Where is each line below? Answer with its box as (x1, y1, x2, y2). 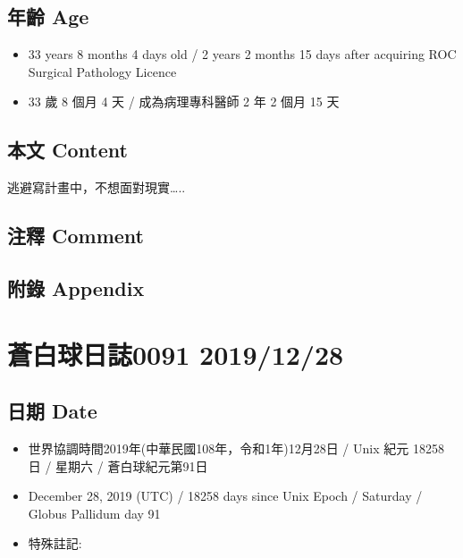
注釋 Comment (7, 222, 145, 249)
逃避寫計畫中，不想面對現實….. (7, 178, 186, 197)
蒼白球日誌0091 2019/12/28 (7, 335, 344, 372)
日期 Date (7, 397, 97, 425)
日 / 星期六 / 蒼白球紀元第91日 (28, 456, 208, 475)
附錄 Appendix (7, 274, 145, 301)
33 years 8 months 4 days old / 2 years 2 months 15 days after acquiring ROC (28, 45, 457, 63)
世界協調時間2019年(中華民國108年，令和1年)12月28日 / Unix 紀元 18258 (28, 438, 444, 457)
